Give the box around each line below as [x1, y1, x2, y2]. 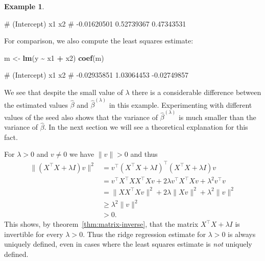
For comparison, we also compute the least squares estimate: [4, 35, 194, 46]
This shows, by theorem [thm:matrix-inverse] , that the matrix [4, 219, 199, 229]
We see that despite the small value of [4, 86, 123, 97]
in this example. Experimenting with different [109, 99, 252, 110]
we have [69, 149, 94, 159]
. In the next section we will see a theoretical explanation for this [44, 122, 248, 132]
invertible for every [4, 228, 63, 239]
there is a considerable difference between [132, 86, 261, 97]
